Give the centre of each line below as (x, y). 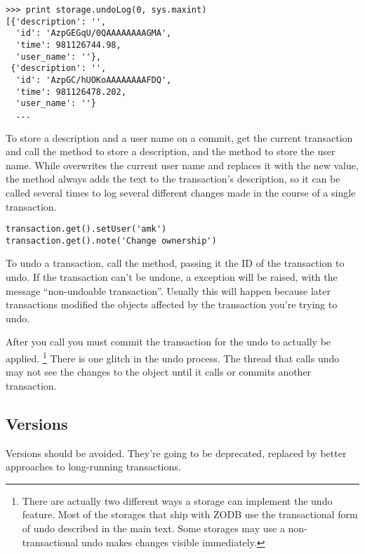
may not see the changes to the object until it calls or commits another (159, 372)
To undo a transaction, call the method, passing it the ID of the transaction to (175, 263)
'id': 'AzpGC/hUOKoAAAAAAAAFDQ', (94, 80)
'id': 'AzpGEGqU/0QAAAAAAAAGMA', (94, 33)
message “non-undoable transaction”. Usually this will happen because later (168, 290)
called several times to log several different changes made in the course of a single (181, 192)
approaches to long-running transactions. (93, 467)
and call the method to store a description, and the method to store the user (171, 151)
